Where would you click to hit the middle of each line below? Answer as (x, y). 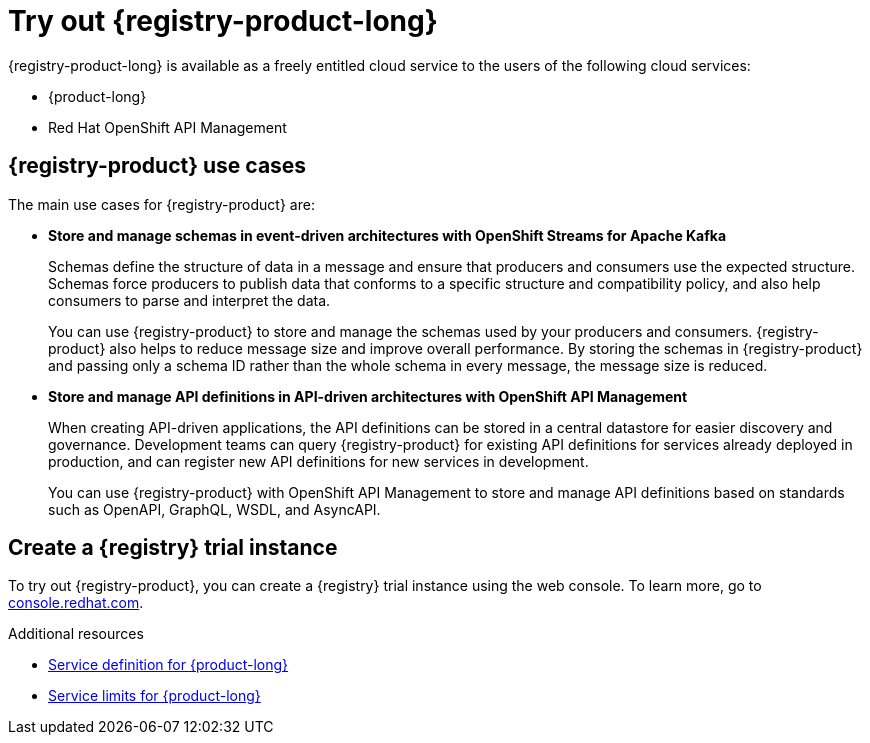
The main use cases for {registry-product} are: (161, 204)
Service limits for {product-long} (154, 696)
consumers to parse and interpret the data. (189, 300)
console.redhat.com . (76, 603)
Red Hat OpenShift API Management (167, 127)
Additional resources (76, 634)
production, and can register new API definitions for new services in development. (318, 461)
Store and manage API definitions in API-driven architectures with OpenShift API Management (368, 396)
